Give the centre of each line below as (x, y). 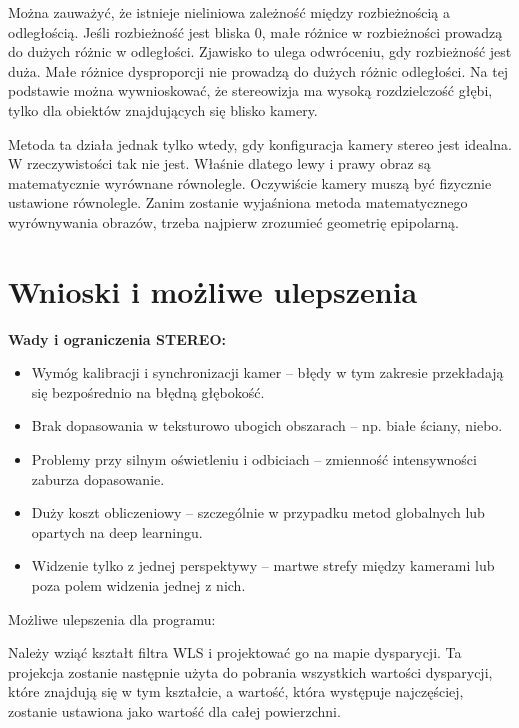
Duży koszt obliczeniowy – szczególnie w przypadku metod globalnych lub (258, 512)
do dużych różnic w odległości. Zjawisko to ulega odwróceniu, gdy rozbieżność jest (260, 51)
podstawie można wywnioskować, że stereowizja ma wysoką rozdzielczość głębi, (250, 90)
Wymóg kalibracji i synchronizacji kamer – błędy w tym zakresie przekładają (267, 372)
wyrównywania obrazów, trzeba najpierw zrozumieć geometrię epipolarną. (233, 221)
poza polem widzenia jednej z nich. (138, 585)
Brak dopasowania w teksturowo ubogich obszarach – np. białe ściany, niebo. (267, 425)
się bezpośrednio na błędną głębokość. (148, 391)
